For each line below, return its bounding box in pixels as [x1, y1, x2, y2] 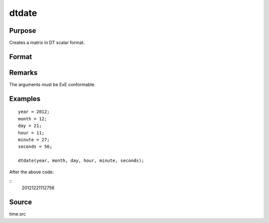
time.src [9, 211, 26, 217]
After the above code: [9, 169, 54, 175]
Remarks [9, 68, 38, 77]
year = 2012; [18, 109, 50, 114]
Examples [9, 95, 41, 103]
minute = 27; [18, 137, 50, 142]
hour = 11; [18, 130, 45, 135]
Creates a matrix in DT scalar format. [9, 40, 85, 46]
